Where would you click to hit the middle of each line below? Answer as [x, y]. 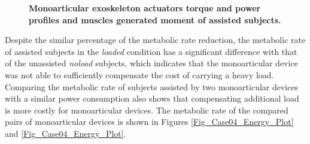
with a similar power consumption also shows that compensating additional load [152, 98]
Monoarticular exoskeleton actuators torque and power [145, 8]
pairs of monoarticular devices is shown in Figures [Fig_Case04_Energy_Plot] [149, 122]
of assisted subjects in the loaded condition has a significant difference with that [151, 51]
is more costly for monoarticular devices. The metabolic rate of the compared [147, 110]
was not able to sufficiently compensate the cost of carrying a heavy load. [139, 74]
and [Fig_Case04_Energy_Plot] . [66, 133]
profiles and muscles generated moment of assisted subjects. [155, 19]
